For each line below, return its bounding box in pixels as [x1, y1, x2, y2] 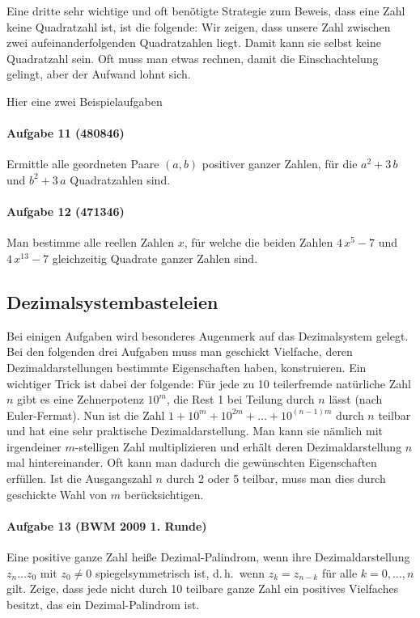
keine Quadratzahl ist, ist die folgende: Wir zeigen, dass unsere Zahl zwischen [6, 18, 391, 35]
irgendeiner [6, 438, 62, 455]
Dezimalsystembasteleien [6, 289, 218, 314]
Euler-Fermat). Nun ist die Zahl [6, 406, 165, 423]
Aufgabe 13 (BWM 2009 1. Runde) [6, 517, 207, 534]
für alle [321, 564, 358, 581]
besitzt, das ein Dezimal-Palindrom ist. [6, 595, 200, 612]
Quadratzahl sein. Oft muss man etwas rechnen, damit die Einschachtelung [6, 49, 379, 66]
